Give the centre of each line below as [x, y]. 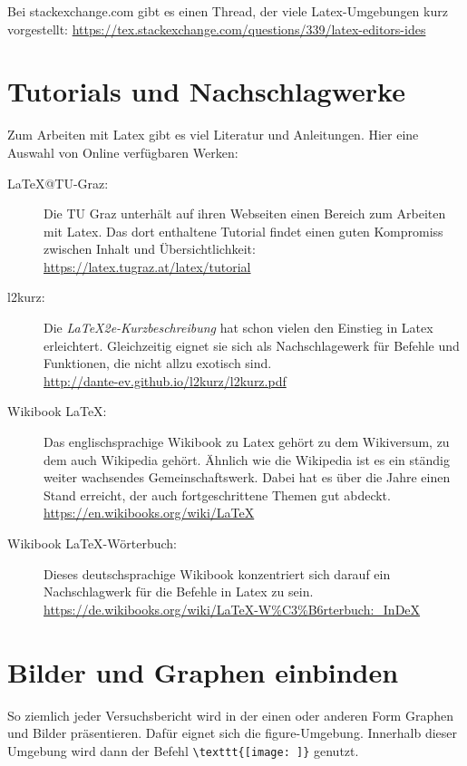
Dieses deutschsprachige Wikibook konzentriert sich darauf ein [217, 573]
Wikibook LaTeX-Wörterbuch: [92, 543]
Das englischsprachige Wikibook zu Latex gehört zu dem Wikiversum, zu [247, 442]
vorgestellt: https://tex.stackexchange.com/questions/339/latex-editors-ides [217, 29]
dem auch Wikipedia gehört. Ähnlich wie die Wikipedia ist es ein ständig [247, 459]
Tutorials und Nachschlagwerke [206, 91]
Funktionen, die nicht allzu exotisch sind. [158, 363]
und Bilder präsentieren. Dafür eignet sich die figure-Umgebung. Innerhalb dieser [232, 733]
